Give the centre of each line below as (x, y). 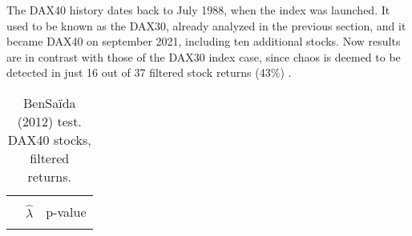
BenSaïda (49, 102)
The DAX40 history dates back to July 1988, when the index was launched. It (198, 10)
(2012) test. (49, 121)
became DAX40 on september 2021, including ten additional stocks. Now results (204, 41)
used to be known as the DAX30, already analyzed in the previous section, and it (206, 25)
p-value (66, 211)
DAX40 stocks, (49, 139)
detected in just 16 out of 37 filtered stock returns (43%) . (149, 72)
